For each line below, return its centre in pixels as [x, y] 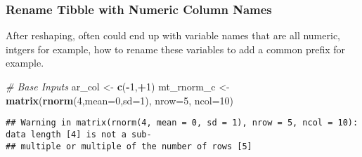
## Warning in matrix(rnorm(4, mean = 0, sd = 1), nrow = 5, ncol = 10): [182, 123]
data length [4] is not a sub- [79, 134]
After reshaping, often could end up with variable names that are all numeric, [173, 35]
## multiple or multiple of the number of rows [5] [129, 146]
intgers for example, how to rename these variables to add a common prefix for [176, 49]
